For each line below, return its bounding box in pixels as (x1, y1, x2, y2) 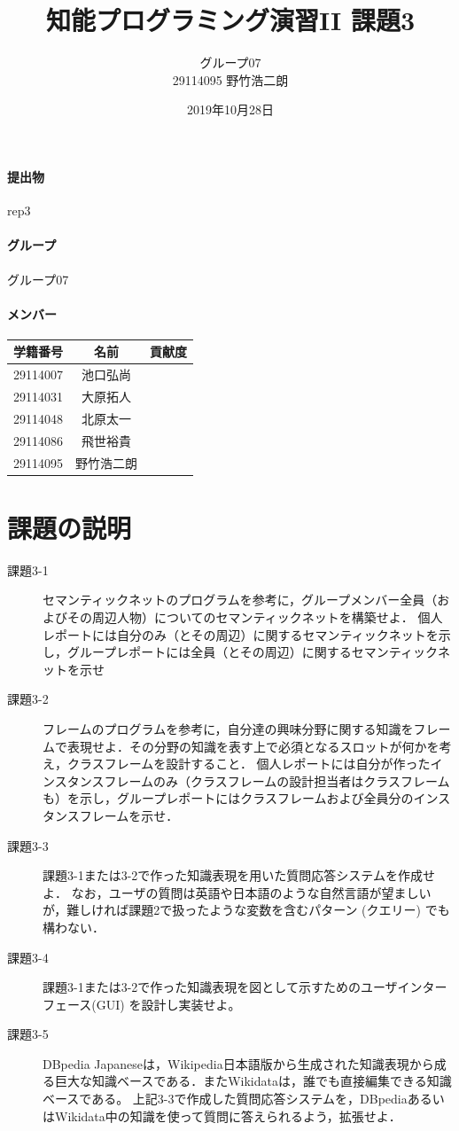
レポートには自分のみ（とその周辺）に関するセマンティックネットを (43, 625, 439, 643)
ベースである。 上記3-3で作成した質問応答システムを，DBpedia (43, 1089, 408, 1108)
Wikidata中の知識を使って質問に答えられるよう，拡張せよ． (54, 1106, 401, 1125)
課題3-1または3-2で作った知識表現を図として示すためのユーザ (43, 978, 398, 996)
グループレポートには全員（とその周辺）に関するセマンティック (66, 643, 438, 661)
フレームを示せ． (79, 806, 179, 824)
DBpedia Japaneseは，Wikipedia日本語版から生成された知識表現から (43, 1054, 434, 1072)
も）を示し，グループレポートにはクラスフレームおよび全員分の (43, 789, 414, 807)
